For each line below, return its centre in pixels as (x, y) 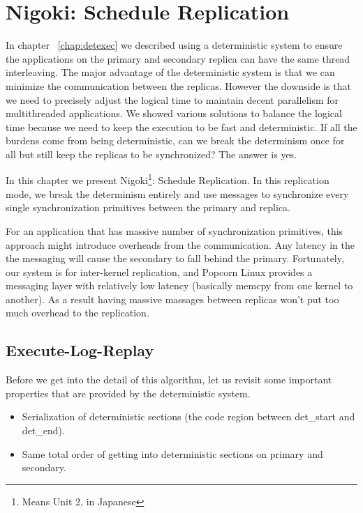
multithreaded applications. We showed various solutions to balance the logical (174, 113)
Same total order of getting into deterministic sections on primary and (172, 453)
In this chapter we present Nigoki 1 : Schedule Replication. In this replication (168, 179)
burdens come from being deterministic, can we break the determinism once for (175, 140)
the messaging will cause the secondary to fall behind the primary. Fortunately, (175, 258)
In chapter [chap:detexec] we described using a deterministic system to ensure (174, 45)
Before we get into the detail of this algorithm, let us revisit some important (169, 380)
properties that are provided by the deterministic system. (128, 393)
